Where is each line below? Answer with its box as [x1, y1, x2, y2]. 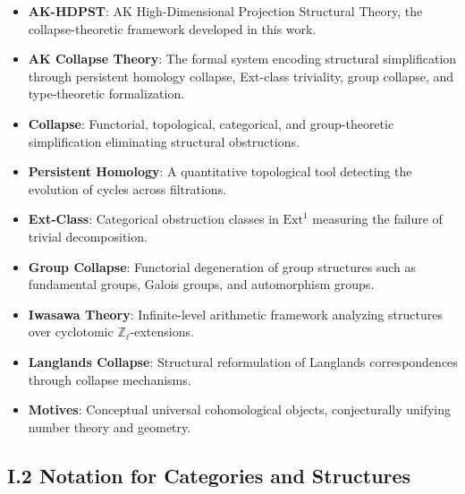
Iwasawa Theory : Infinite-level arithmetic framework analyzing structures [28, 304, 443, 323]
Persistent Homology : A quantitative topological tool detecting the [28, 162, 412, 181]
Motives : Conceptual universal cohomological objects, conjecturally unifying [28, 400, 452, 419]
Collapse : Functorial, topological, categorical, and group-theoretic [28, 114, 394, 132]
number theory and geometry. [28, 417, 191, 436]
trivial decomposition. [28, 226, 148, 245]
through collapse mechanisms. [28, 370, 191, 388]
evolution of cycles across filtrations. [28, 179, 227, 198]
